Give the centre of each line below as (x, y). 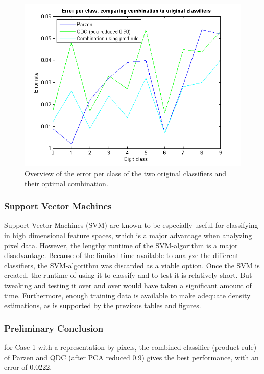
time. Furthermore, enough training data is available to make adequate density (127, 295)
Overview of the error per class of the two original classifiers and (125, 173)
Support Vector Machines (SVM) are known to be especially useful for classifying (131, 225)
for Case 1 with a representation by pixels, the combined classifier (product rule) (130, 347)
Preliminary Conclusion (54, 328)
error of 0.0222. (28, 367)
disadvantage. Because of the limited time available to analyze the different (122, 255)
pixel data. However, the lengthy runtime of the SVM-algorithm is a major (121, 245)
